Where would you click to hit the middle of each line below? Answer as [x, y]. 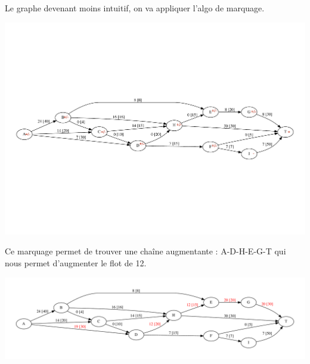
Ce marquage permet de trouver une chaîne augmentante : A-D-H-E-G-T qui [145, 251]
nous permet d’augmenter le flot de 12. [76, 262]
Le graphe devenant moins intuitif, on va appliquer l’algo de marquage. [135, 8]
